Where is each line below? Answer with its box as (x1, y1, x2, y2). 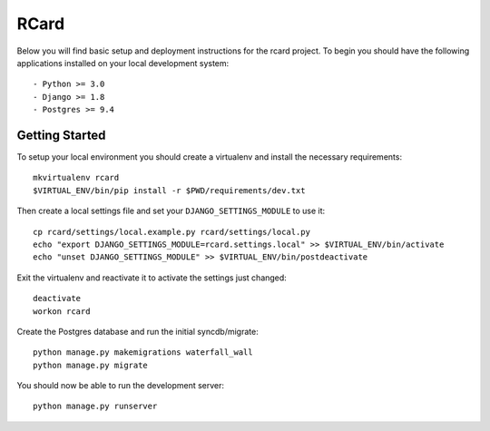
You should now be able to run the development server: (16, 380, 225, 391)
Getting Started (16, 127, 106, 142)
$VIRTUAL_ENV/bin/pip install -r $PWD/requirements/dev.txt (33, 185, 306, 195)
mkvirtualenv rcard (33, 172, 120, 183)
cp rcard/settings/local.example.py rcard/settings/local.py (33, 227, 310, 237)
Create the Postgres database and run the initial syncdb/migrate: (16, 326, 259, 337)
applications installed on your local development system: (16, 57, 230, 68)
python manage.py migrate (33, 359, 149, 370)
